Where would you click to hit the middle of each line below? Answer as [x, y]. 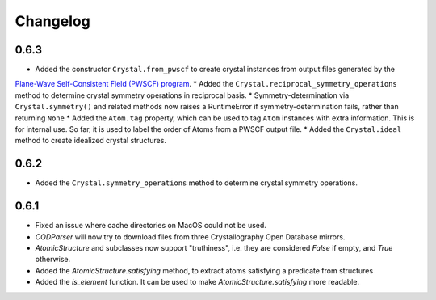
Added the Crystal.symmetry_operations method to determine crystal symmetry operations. [197, 183]
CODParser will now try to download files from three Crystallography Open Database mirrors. [190, 237]
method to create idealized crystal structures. [91, 141]
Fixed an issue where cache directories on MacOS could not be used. [151, 226]
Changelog [52, 21]
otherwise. [53, 260]
